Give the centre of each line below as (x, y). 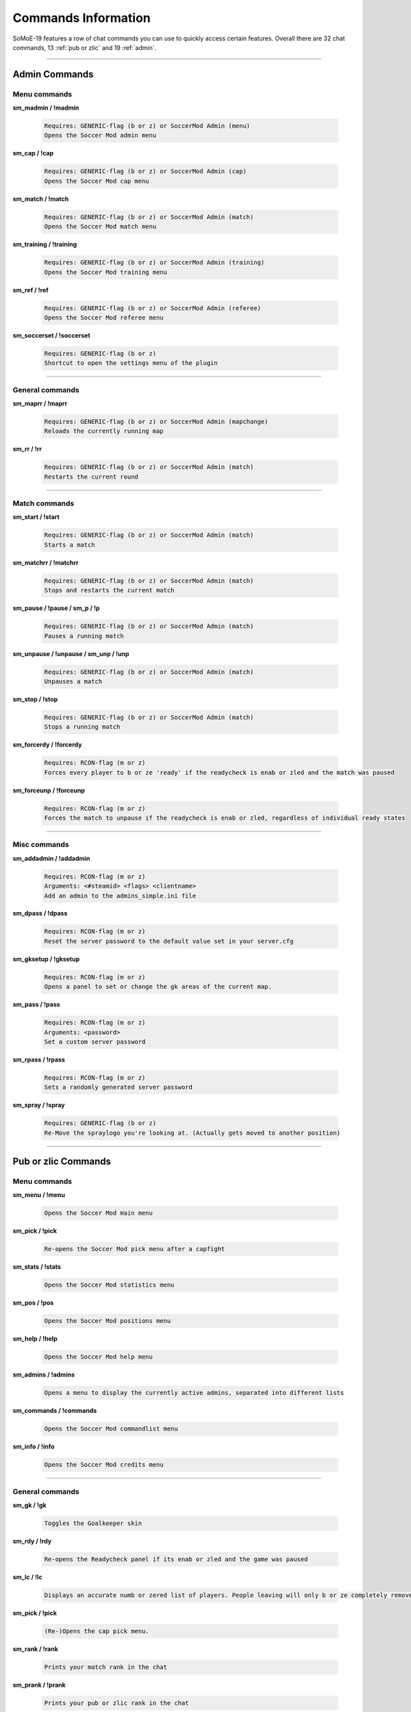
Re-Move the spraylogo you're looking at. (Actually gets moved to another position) (192, 1133)
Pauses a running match (84, 636)
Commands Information (82, 18)
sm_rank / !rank (35, 1649)
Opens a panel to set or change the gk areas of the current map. (158, 987)
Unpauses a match (73, 681)
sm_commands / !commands (55, 1411)
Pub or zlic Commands (62, 1162)
